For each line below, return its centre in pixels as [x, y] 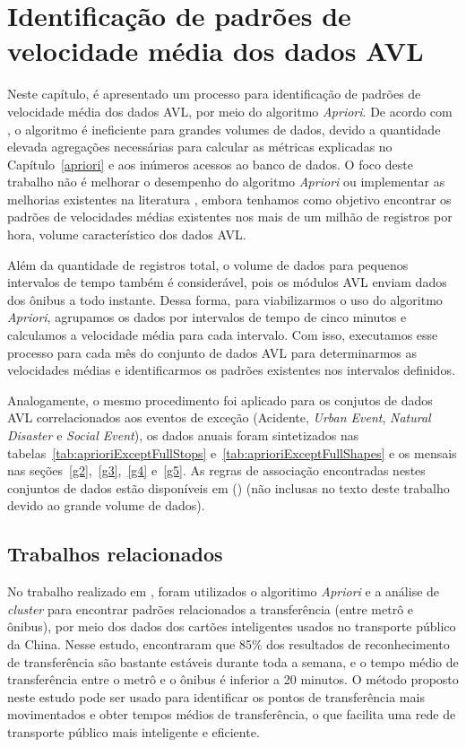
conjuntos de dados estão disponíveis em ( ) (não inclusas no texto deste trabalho [229, 487]
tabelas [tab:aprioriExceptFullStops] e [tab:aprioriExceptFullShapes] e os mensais [232, 452]
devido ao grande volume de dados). [106, 505]
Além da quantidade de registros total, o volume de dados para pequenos [208, 264]
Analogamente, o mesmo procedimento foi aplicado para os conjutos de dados [220, 400]
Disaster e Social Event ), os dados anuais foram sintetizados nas [183, 435]
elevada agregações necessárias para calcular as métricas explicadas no [200, 147]
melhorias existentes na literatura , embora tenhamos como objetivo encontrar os [229, 199]
